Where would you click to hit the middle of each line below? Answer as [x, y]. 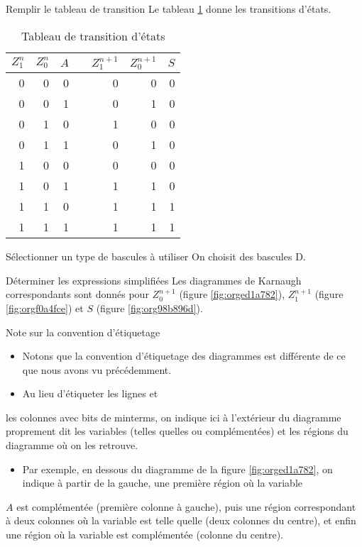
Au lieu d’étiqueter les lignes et [90, 393]
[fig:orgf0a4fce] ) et [45, 308]
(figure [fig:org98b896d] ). [149, 308]
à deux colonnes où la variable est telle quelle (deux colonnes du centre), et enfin [181, 520]
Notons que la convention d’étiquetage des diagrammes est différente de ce [184, 356]
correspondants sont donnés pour [77, 294]
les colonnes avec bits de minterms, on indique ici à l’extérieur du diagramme [174, 417]
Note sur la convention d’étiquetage [83, 332]
